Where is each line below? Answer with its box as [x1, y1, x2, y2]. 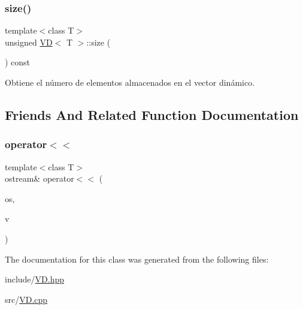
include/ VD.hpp [5, 273, 65, 285]
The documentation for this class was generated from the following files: [5, 252, 269, 265]
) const [5, 56, 31, 68]
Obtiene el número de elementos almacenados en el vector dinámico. [5, 76, 255, 88]
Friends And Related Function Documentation [5, 105, 299, 124]
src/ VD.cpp [5, 293, 48, 305]
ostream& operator [5, 172, 74, 185]
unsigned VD [5, 35, 53, 48]
